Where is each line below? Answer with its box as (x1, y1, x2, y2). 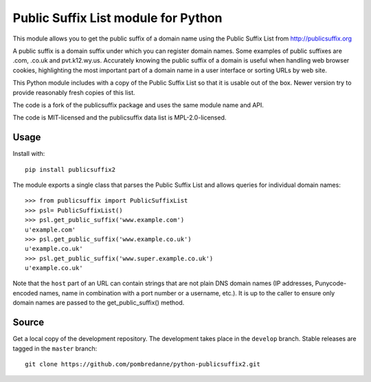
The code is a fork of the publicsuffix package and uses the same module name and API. (12, 100, 265, 109)
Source (12, 317, 45, 328)
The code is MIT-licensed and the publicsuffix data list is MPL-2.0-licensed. (12, 113, 227, 122)
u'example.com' (25, 225, 76, 234)
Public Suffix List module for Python (12, 10, 223, 25)
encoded (12, 289, 38, 297)
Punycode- (315, 279, 347, 288)
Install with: (12, 150, 45, 158)
